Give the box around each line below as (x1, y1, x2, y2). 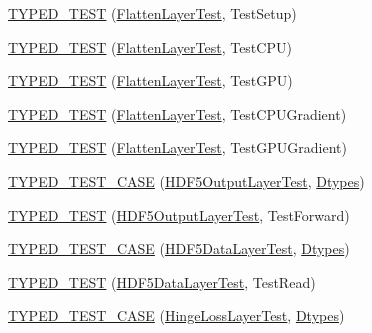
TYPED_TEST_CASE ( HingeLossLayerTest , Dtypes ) (8, 305, 345, 326)
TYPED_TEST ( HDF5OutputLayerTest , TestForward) (8, 204, 350, 225)
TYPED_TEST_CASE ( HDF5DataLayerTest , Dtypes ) (8, 238, 350, 259)
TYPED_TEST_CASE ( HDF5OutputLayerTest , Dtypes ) (8, 170, 365, 191)
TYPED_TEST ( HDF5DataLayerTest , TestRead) (8, 271, 316, 292)
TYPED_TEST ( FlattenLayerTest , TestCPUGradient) (8, 103, 347, 124)
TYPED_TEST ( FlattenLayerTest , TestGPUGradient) (8, 137, 347, 158)
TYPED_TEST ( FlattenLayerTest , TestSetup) (8, 3, 297, 23)
